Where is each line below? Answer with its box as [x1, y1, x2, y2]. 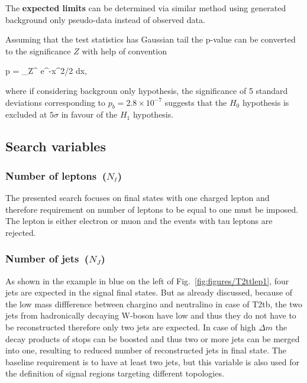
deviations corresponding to [5, 96, 106, 108]
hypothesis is [242, 96, 289, 108]
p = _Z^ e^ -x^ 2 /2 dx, [5, 64, 88, 77]
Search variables [5, 137, 106, 155]
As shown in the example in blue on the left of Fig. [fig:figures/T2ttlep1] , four [5, 274, 289, 287]
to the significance [5, 44, 71, 57]
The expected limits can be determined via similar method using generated [5, 2, 286, 14]
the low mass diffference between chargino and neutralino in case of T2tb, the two [5, 297, 302, 310]
